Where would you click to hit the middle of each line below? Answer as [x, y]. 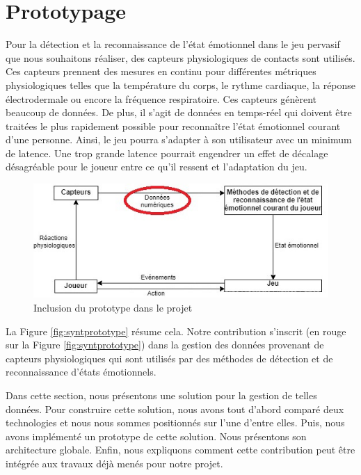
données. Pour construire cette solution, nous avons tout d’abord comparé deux [175, 409]
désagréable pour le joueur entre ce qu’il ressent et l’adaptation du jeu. [157, 167]
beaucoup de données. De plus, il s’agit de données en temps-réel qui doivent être [179, 112]
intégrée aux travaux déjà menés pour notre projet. [114, 463]
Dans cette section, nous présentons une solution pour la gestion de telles [161, 395]
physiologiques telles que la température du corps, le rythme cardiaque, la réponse [181, 84]
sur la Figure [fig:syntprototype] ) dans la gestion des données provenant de [165, 345]
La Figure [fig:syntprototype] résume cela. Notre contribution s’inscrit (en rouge [176, 331]
